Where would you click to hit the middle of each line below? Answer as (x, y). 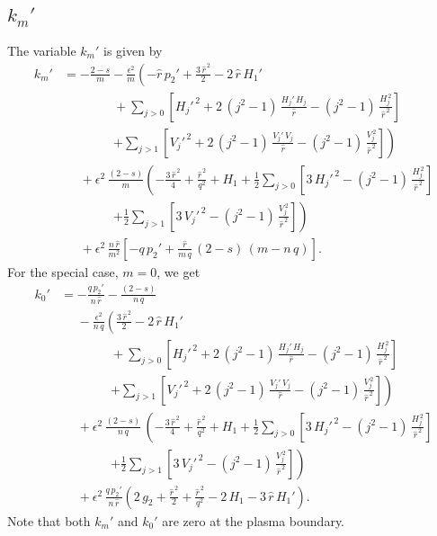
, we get (178, 271)
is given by (133, 50)
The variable (42, 50)
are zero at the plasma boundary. (254, 520)
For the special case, (63, 271)
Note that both (49, 520)
